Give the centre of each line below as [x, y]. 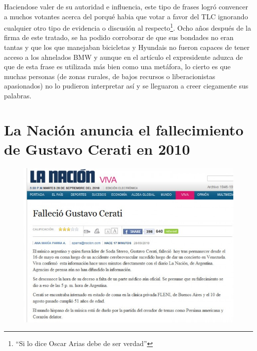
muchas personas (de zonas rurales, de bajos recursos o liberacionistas [110, 76]
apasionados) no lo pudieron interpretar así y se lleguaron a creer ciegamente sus [126, 86]
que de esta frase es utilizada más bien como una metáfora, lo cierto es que [117, 66]
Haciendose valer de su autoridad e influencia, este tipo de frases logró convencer [126, 6]
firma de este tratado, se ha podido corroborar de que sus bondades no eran [119, 37]
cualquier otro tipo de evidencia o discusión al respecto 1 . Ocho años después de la [128, 27]
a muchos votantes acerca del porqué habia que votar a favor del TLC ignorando [126, 16]
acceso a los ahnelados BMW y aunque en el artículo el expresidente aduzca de [124, 57]
